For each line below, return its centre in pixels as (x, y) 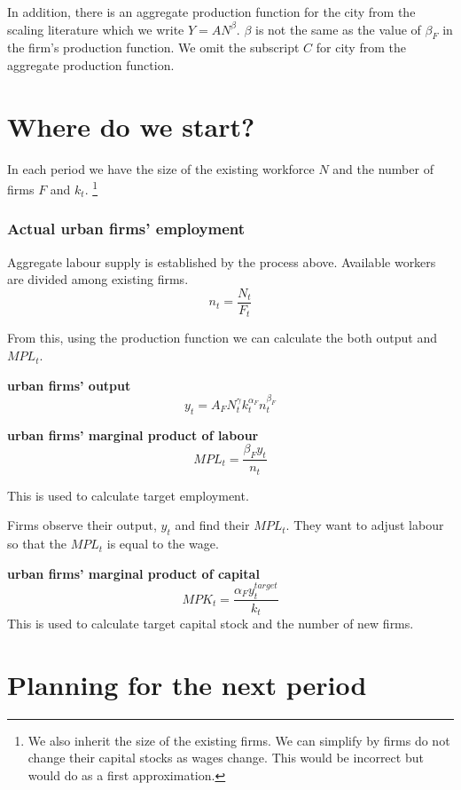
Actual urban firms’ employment (126, 229)
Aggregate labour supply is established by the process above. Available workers (222, 261)
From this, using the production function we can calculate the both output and (223, 338)
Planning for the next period (187, 684)
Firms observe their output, (82, 525)
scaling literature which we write (96, 29)
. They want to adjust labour (365, 525)
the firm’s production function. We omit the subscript (153, 47)
